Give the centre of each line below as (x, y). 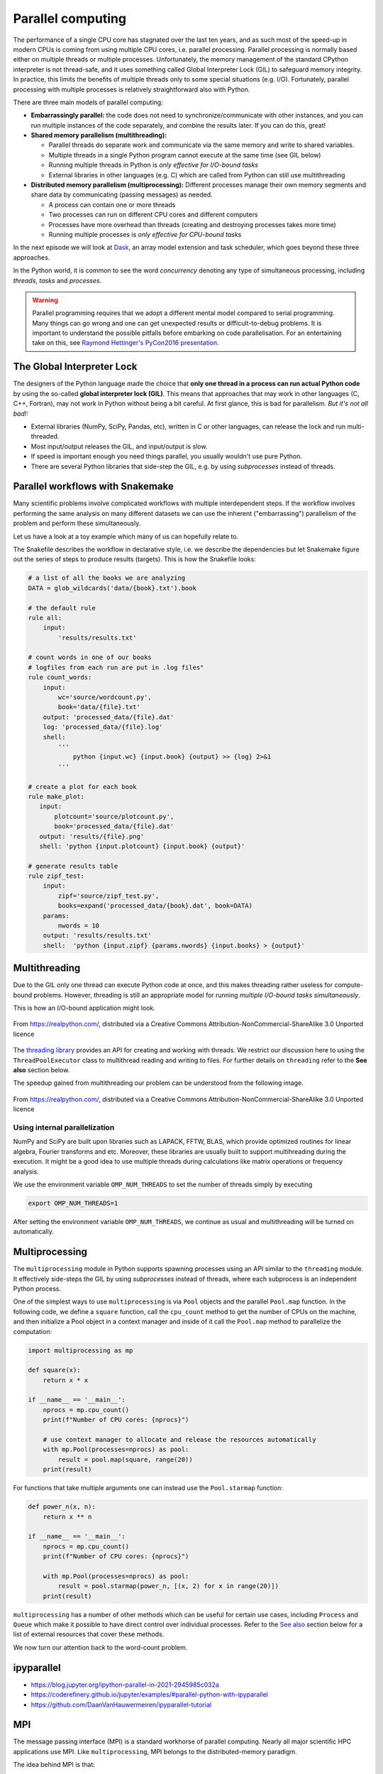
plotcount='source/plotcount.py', (114, 816)
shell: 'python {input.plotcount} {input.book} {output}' (142, 846)
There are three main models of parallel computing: (88, 102)
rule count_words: (60, 677)
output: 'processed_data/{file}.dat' (109, 717)
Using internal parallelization (64, 1127)
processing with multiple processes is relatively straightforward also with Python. (132, 89)
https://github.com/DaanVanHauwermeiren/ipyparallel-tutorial (121, 1704)
